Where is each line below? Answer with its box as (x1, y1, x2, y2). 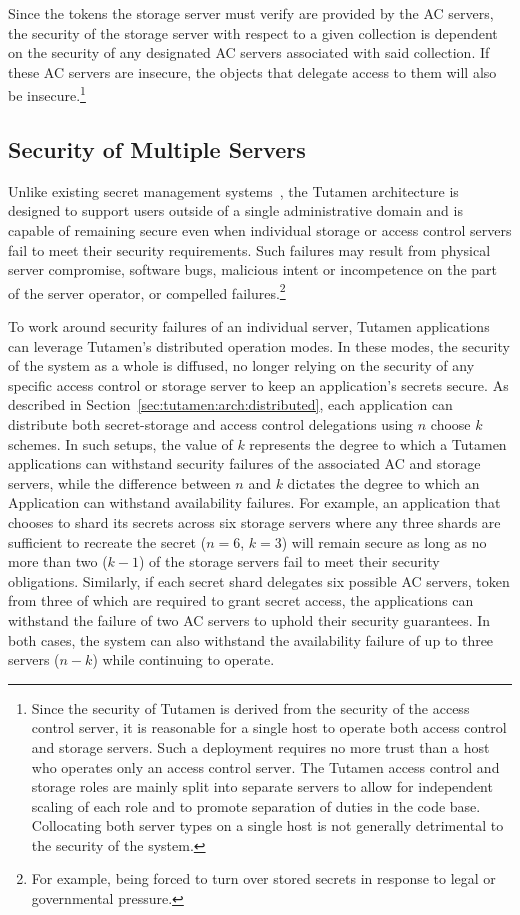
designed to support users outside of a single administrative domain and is (8, 200, 463, 221)
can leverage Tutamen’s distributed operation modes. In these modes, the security (8, 335, 510, 356)
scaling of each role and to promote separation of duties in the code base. (31, 795, 481, 816)
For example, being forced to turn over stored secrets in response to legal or (31, 868, 496, 889)
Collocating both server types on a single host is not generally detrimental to (31, 815, 504, 836)
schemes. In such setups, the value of (8, 433, 233, 454)
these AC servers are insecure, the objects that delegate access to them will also (8, 61, 497, 82)
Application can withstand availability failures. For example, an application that (8, 492, 501, 513)
